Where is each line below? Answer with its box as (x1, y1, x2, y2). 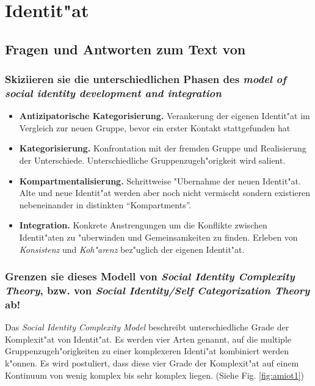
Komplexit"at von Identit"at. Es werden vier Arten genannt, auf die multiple (5, 332, 291, 345)
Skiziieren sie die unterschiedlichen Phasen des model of (5, 71, 286, 87)
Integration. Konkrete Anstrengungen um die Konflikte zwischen (19, 219, 267, 231)
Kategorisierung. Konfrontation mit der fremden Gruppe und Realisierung (19, 142, 306, 155)
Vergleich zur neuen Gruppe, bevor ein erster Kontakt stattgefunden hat (19, 121, 291, 134)
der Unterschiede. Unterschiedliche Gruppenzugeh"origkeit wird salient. (19, 154, 286, 167)
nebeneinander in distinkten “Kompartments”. (19, 198, 192, 211)
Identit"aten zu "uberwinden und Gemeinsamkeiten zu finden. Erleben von (19, 231, 298, 244)
